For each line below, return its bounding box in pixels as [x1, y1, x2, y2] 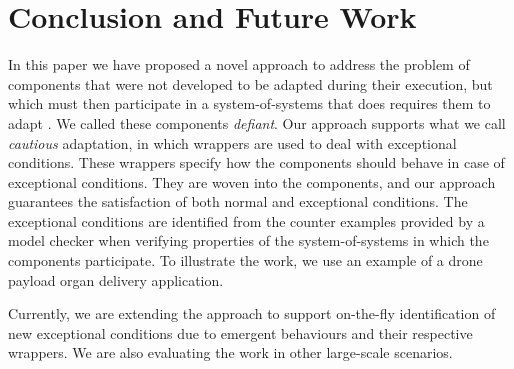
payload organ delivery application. [8, 269, 224, 290]
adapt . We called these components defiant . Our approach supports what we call [8, 112, 506, 133]
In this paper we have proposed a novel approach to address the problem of [8, 54, 470, 75]
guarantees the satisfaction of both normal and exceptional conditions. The [8, 191, 468, 212]
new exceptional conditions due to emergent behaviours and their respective [8, 322, 473, 343]
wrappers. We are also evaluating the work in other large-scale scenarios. [8, 342, 453, 363]
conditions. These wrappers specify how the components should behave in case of [8, 152, 505, 173]
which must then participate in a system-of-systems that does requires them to [8, 93, 491, 114]
